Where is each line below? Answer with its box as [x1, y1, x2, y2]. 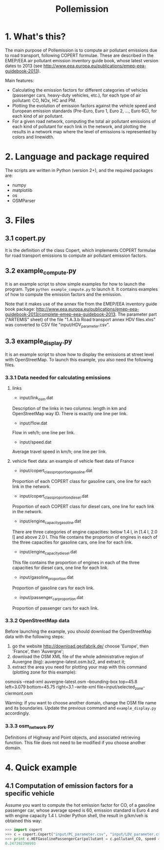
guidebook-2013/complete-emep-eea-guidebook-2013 [5, 311, 116, 317]
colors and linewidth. [12, 134, 55, 140]
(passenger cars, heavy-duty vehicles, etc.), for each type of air [12, 92, 141, 98]
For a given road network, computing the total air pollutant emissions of [12, 118, 156, 124]
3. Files [5, 215, 35, 226]
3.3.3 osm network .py [5, 722, 54, 730]
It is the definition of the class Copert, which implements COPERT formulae [5, 247, 156, 253]
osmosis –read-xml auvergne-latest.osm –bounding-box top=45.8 [5, 678, 138, 684]
